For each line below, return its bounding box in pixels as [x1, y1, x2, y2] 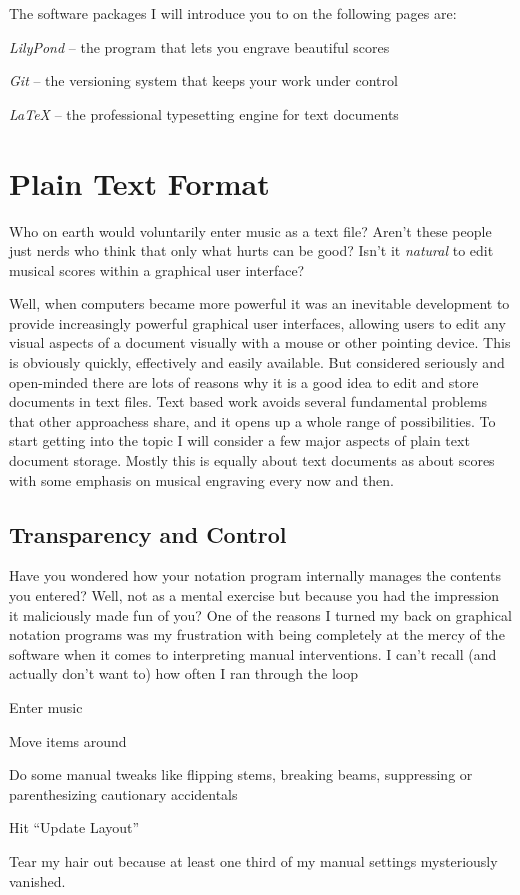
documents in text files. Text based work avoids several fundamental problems [9, 391, 488, 412]
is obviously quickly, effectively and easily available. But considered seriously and [9, 352, 505, 373]
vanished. [9, 870, 66, 891]
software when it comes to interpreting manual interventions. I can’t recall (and [9, 643, 497, 664]
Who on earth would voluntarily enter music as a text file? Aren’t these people [9, 220, 492, 241]
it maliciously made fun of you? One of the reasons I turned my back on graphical [9, 604, 512, 625]
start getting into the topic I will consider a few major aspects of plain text [9, 430, 470, 451]
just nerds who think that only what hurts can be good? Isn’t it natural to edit [9, 240, 494, 261]
